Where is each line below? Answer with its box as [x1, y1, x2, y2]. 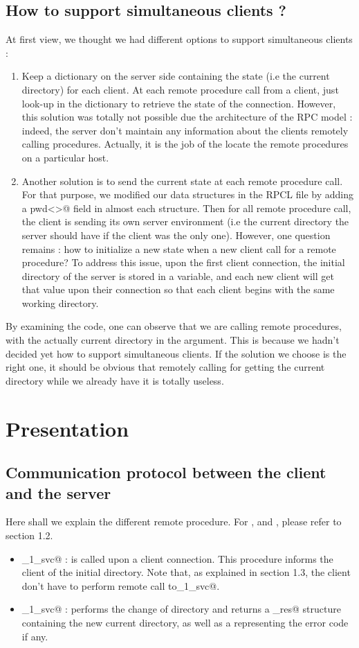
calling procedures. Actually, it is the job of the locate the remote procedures [21, 137, 349, 151]
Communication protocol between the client [6, 462, 326, 483]
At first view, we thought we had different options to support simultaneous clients [6, 32, 353, 46]
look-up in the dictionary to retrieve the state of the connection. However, [21, 96, 336, 110]
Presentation [6, 414, 129, 442]
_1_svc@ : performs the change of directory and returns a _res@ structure [21, 602, 341, 616]
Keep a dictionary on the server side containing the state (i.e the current [21, 69, 330, 83]
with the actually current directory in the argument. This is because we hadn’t [6, 333, 340, 347]
